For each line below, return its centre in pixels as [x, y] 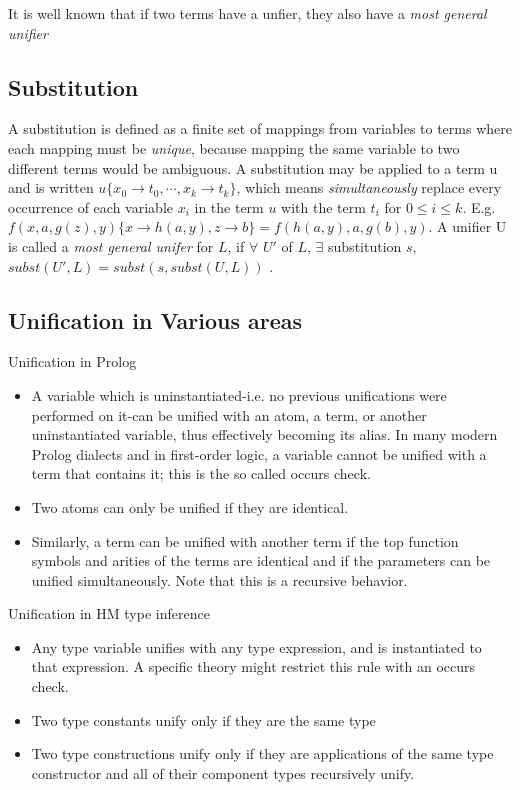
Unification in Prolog [72, 361]
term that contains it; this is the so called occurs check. [201, 473]
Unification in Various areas [155, 319]
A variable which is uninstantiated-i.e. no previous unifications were [239, 394]
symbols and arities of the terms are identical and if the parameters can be [261, 560]
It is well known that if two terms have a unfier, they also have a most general [247, 13]
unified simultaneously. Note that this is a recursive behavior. [219, 579]
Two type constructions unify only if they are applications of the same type [262, 753]
